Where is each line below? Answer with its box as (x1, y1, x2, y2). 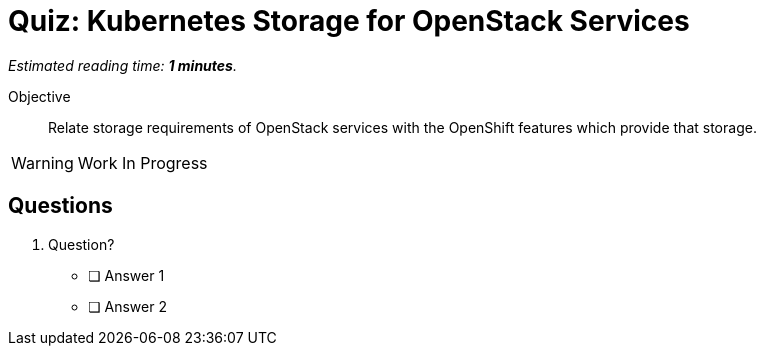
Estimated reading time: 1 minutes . (8, 56, 237, 74)
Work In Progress (77, 152, 208, 173)
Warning (11, 152, 74, 173)
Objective (8, 87, 71, 105)
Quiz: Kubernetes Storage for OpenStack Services (8, 4, 690, 38)
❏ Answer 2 (88, 297, 167, 315)
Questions (8, 193, 113, 219)
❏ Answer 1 (88, 266, 165, 284)
